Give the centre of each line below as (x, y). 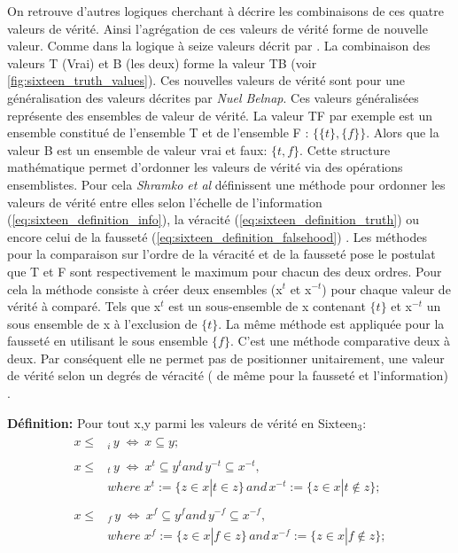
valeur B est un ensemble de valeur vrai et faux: (137, 149)
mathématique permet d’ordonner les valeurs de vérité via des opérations (205, 167)
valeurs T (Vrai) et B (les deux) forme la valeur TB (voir (162, 62)
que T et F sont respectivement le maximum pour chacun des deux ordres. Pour (225, 271)
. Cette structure (345, 149)
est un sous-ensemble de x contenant (267, 306)
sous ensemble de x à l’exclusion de (102, 323)
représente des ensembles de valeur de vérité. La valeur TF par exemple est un (220, 115)
